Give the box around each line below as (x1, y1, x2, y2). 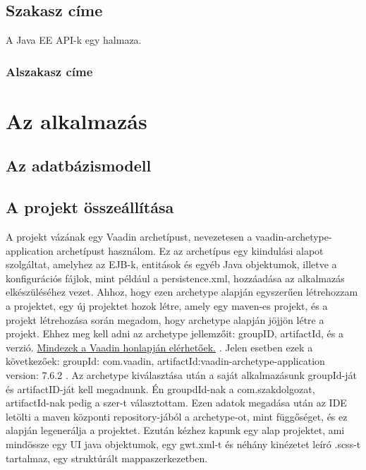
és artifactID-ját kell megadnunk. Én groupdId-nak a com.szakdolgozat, (6, 381, 315, 396)
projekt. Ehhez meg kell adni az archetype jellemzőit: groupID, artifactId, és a (6, 326, 343, 341)
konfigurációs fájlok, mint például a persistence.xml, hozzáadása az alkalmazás (6, 270, 345, 285)
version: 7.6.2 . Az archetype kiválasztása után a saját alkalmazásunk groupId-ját (6, 367, 357, 382)
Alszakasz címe (6, 62, 93, 80)
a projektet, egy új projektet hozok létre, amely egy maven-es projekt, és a (6, 298, 328, 313)
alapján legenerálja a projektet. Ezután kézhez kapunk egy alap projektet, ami (6, 423, 345, 438)
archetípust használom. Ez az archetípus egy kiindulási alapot (56, 243, 324, 258)
